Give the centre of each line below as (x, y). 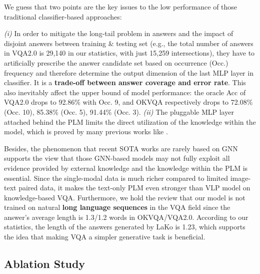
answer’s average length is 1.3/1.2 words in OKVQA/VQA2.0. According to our (126, 217)
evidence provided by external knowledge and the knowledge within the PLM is (126, 168)
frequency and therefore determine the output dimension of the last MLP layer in (129, 72)
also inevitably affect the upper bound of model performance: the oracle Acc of (125, 92)
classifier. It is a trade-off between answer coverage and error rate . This (125, 82)
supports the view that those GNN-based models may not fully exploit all (117, 158)
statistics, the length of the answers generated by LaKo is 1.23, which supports (125, 227)
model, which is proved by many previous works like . (86, 131)
